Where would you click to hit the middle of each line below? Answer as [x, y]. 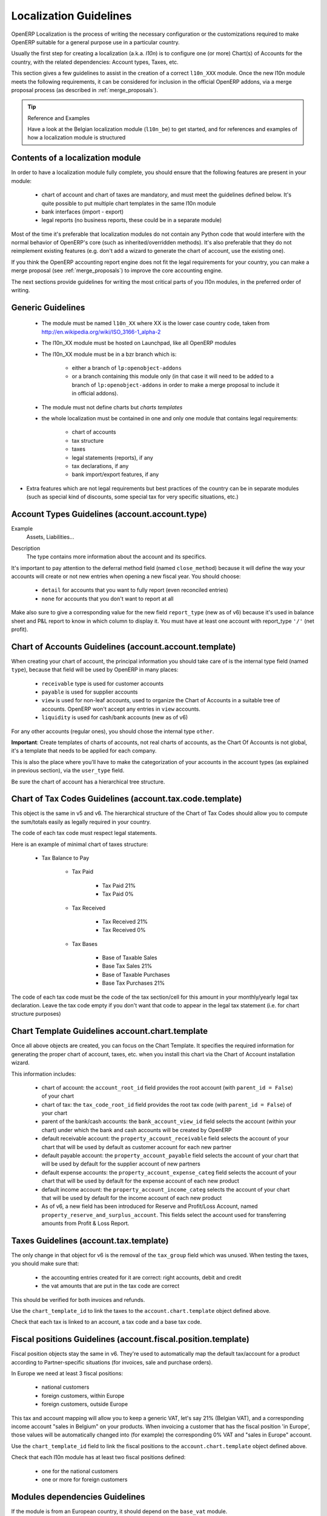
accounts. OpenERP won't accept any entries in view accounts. [121, 709]
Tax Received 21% [125, 921]
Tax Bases [85, 944]
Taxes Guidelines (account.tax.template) [90, 1240]
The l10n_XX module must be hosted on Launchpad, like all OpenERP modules [139, 343]
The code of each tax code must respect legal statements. [84, 833]
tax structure [88, 440]
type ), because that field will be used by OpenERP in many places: [95, 669]
